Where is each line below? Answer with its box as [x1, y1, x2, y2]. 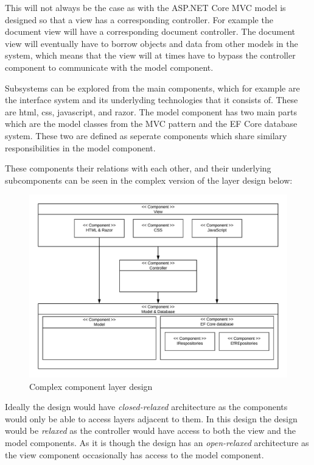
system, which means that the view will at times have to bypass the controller [5, 49, 296, 62]
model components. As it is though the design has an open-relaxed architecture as [5, 436, 309, 449]
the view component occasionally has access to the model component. [5, 448, 264, 461]
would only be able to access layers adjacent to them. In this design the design [5, 412, 298, 425]
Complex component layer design [29, 380, 153, 392]
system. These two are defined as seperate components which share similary [5, 129, 287, 142]
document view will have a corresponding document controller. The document [5, 25, 296, 38]
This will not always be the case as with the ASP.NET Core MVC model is [5, 1, 286, 13]
